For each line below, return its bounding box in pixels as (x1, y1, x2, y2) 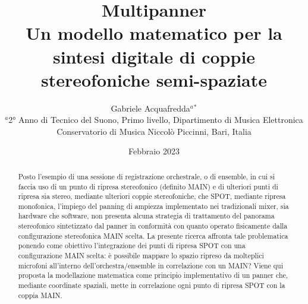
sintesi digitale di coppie (52, 44, 256, 68)
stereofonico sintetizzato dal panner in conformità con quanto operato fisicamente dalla (18, 221, 288, 231)
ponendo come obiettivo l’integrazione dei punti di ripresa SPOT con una (18, 240, 246, 251)
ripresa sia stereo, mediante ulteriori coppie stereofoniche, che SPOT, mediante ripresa (18, 191, 286, 201)
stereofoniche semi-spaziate (40, 67, 268, 91)
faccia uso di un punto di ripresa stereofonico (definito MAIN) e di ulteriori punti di (18, 181, 278, 191)
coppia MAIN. (18, 290, 62, 300)
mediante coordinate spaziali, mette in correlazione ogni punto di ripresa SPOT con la (18, 280, 285, 290)
